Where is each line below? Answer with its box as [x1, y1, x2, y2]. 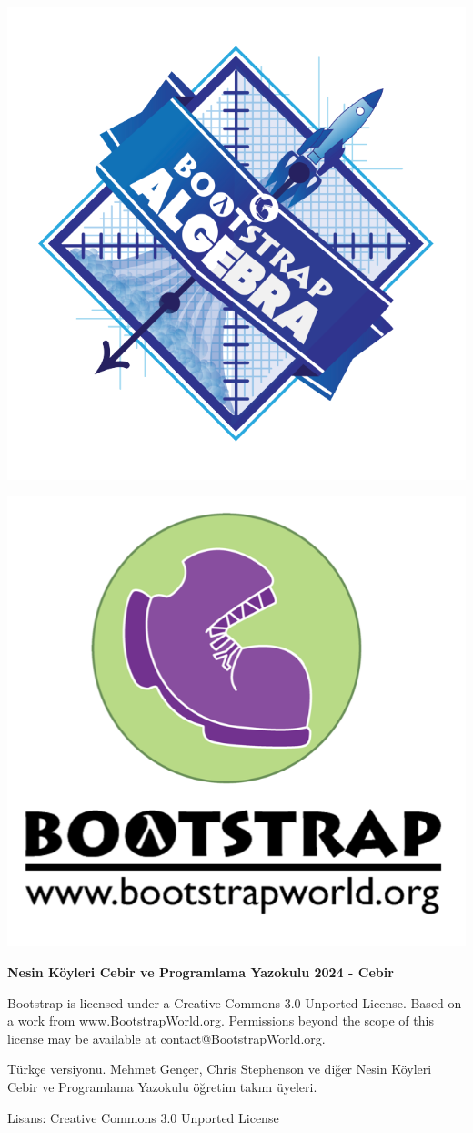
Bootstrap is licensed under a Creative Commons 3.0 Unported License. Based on [7, 993, 462, 1012]
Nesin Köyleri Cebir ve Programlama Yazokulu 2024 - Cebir [7, 962, 394, 981]
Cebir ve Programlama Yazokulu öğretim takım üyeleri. [7, 1077, 317, 1096]
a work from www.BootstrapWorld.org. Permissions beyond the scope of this [7, 1011, 434, 1030]
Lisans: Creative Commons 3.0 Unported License [7, 1107, 279, 1127]
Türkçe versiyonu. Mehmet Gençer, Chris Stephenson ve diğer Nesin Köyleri [7, 1059, 432, 1078]
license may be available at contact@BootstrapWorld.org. [7, 1028, 326, 1047]
